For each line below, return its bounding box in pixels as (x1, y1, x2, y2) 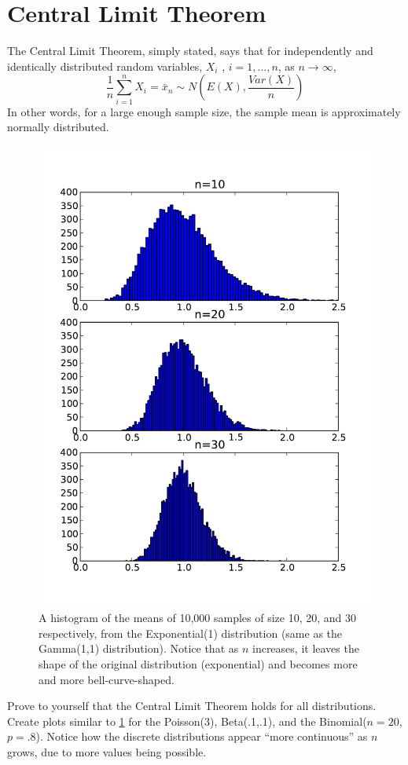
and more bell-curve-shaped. (39, 671, 175, 687)
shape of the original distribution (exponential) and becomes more (39, 655, 358, 672)
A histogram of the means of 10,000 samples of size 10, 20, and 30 (39, 609, 357, 626)
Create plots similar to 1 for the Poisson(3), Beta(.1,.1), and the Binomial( (7, 712, 367, 729)
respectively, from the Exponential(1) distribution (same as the (39, 624, 343, 641)
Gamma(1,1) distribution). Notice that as (39, 640, 239, 657)
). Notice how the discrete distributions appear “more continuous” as (35, 728, 368, 745)
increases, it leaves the (252, 640, 359, 657)
